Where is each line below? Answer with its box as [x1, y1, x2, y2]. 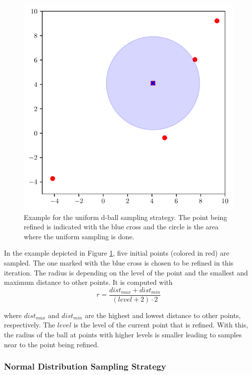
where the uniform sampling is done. [24, 231, 135, 241]
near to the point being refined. [4, 339, 99, 349]
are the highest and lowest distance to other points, [85, 310, 241, 320]
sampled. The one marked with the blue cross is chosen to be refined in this [4, 257, 234, 268]
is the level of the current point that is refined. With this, [73, 320, 249, 330]
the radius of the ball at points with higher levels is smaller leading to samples [4, 329, 242, 339]
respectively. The [4, 320, 55, 330]
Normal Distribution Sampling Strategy [4, 360, 166, 373]
